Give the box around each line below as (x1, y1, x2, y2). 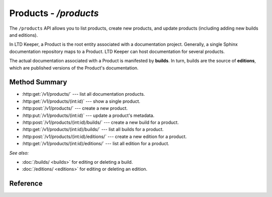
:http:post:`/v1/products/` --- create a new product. (22, 105, 128, 111)
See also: (9, 150, 29, 156)
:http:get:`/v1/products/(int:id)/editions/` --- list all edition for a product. (22, 141, 170, 147)
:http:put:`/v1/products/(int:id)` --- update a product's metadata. (22, 112, 155, 118)
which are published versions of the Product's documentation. (9, 64, 139, 71)
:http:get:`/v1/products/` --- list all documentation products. (22, 91, 146, 97)
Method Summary (9, 78, 67, 87)
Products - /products (9, 8, 99, 19)
